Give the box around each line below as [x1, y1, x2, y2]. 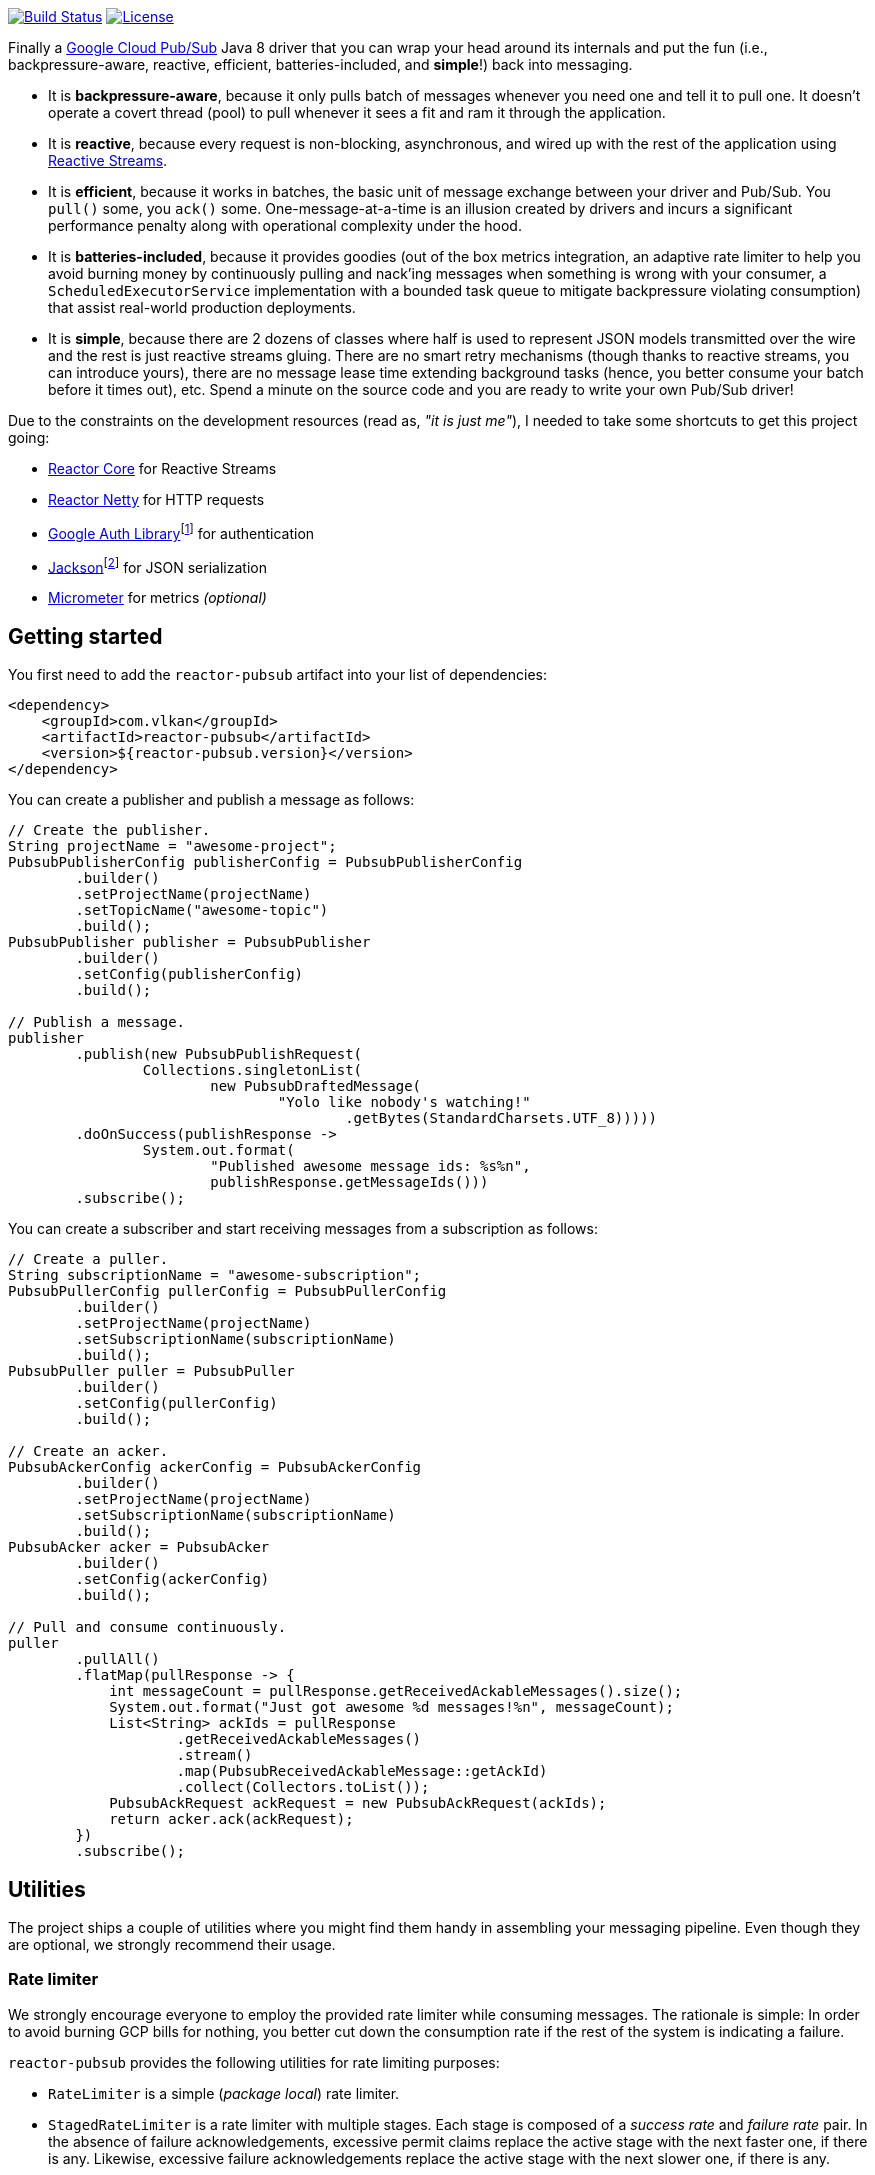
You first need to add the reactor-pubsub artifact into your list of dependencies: [8, 666, 548, 684]
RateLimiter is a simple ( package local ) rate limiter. [48, 2084, 400, 2102]
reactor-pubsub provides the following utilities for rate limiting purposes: [8, 2053, 500, 2071]
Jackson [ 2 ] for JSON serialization [48, 555, 267, 576]
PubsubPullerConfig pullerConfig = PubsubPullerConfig [8, 1283, 447, 1300]
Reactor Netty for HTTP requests [48, 491, 265, 508]
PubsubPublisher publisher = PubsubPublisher [8, 934, 371, 951]
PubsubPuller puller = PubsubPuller [8, 1363, 295, 1380]
